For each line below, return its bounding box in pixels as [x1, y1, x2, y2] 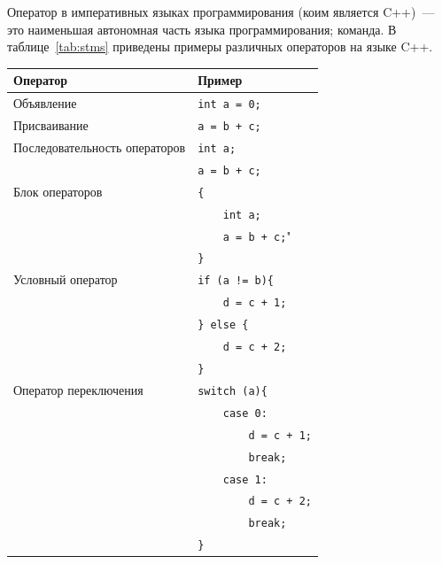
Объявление [13, 94, 77, 112]
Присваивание [13, 116, 89, 135]
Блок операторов [13, 182, 103, 200]
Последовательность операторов [13, 137, 186, 156]
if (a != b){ [198, 274, 275, 288]
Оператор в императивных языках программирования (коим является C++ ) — [7, 3, 435, 20]
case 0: [222, 406, 268, 420]
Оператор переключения [13, 380, 143, 398]
